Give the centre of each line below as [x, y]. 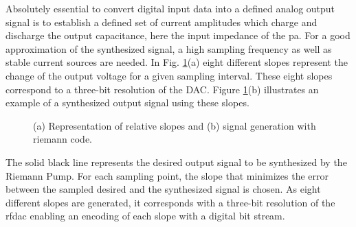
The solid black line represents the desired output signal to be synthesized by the [176, 162]
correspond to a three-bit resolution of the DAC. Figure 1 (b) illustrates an [162, 89]
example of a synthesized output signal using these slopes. [127, 103]
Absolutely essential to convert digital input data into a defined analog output [170, 8]
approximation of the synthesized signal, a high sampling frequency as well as [169, 48]
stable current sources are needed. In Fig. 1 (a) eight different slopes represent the [177, 62]
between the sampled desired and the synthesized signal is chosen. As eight [163, 189]
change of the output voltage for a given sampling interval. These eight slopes [169, 75]
